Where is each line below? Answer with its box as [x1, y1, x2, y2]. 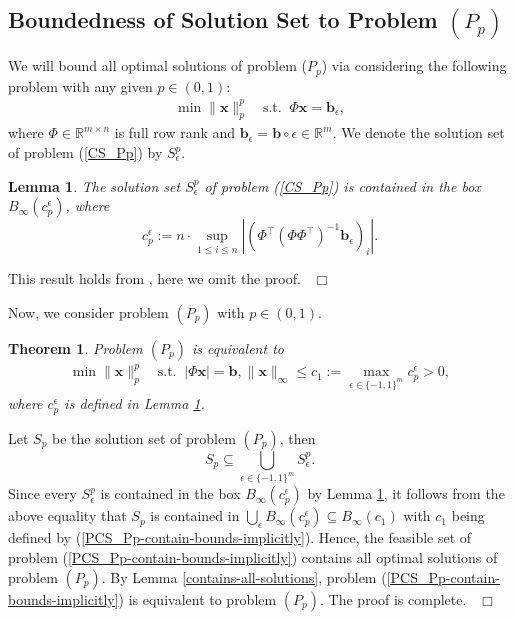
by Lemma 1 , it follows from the [307, 483, 505, 504]
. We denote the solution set [332, 122, 505, 143]
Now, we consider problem [8, 301, 169, 322]
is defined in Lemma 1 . [64, 393, 205, 414]
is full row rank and [114, 122, 236, 143]
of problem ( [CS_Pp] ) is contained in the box [204, 175, 481, 196]
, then [279, 427, 316, 448]
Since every [8, 483, 77, 504]
